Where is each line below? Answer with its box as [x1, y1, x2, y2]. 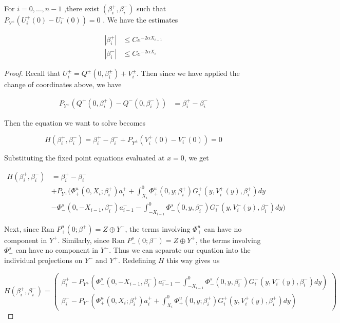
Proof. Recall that [4, 68, 61, 78]
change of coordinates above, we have [4, 79, 122, 90]
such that [136, 3, 166, 13]
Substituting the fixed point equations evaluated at [4, 152, 165, 163]
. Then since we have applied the [136, 68, 240, 78]
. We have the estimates [103, 14, 178, 25]
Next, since [4, 223, 39, 234]
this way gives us [166, 255, 220, 266]
